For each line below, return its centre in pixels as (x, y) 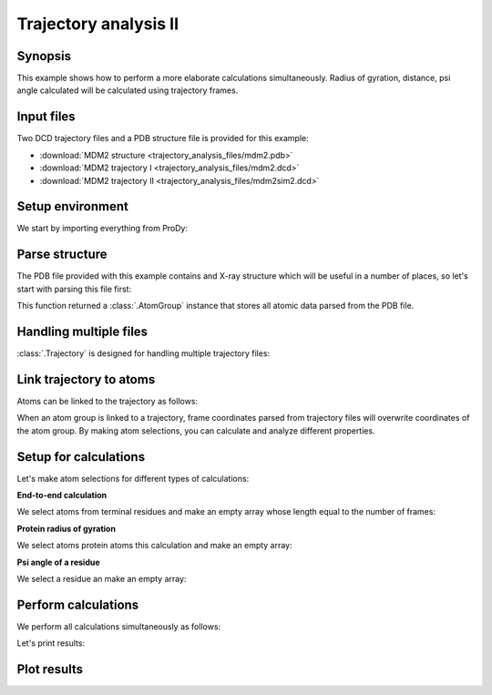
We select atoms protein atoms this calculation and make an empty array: (154, 546)
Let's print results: (51, 643)
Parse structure (62, 255)
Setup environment (73, 206)
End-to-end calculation (62, 496)
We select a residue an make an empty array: (102, 578)
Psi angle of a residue (58, 562)
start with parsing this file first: (74, 289)
